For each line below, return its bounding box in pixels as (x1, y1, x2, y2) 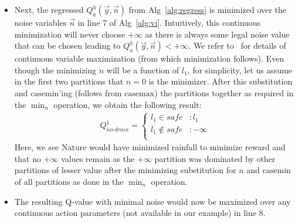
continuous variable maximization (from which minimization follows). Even (14, 52, 285, 65)
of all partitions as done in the (14, 175, 124, 188)
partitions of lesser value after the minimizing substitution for (14, 164, 236, 176)
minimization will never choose (14, 28, 126, 40)
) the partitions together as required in (154, 86, 294, 99)
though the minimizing (14, 63, 97, 76)
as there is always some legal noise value (145, 28, 290, 40)
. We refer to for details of (188, 39, 286, 52)
